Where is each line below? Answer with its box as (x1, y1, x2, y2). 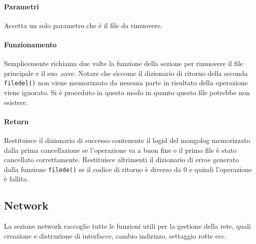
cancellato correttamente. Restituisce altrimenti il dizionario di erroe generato (4, 154, 239, 165)
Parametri (4, 1, 39, 11)
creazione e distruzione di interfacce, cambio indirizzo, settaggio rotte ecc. (4, 230, 227, 241)
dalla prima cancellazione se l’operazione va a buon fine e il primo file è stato (4, 144, 237, 155)
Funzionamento (4, 39, 57, 49)
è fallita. (4, 174, 29, 184)
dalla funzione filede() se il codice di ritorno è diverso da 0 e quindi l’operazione (4, 164, 252, 174)
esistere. (4, 97, 28, 107)
